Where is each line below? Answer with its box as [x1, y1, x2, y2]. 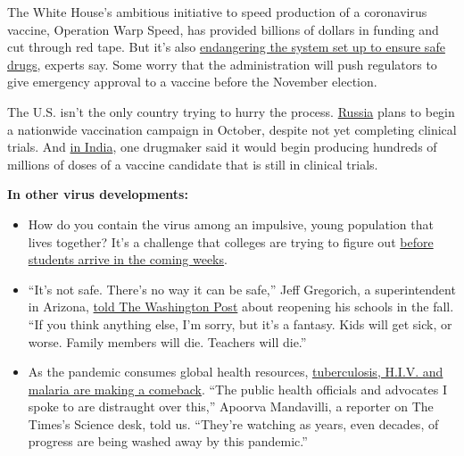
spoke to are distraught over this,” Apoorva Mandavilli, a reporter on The [28, 397, 434, 416]
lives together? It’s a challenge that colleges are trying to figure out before [28, 232, 434, 251]
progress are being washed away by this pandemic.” [28, 432, 308, 451]
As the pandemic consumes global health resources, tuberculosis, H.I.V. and [28, 362, 443, 381]
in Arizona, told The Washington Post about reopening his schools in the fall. [28, 297, 454, 316]
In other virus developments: [7, 185, 188, 203]
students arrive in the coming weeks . [28, 250, 228, 269]
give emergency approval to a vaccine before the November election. [7, 72, 377, 91]
